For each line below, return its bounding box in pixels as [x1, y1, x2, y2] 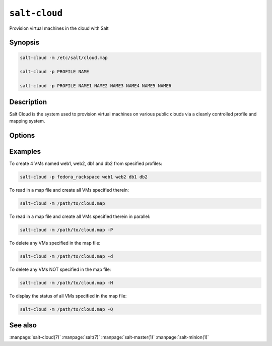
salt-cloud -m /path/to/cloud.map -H [20, 280, 113, 285]
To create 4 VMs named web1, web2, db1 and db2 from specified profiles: [9, 160, 162, 166]
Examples [9, 147, 41, 156]
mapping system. [9, 118, 45, 124]
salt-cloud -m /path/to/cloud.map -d [20, 253, 113, 259]
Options [9, 131, 35, 140]
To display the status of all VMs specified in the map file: [9, 293, 127, 299]
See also [9, 321, 37, 330]
